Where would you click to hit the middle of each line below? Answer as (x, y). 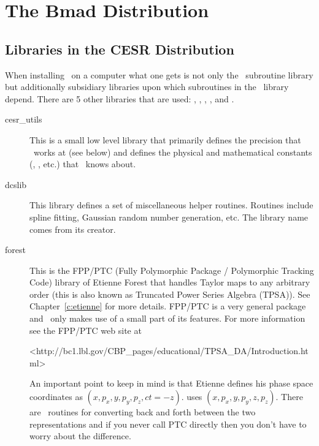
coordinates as (56, 397)
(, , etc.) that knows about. (83, 164)
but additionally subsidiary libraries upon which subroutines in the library (147, 87)
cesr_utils (24, 119)
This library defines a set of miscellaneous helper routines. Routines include (171, 205)
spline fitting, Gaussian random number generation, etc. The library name (169, 217)
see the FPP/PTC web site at (86, 330)
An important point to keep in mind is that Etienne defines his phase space (171, 383)
